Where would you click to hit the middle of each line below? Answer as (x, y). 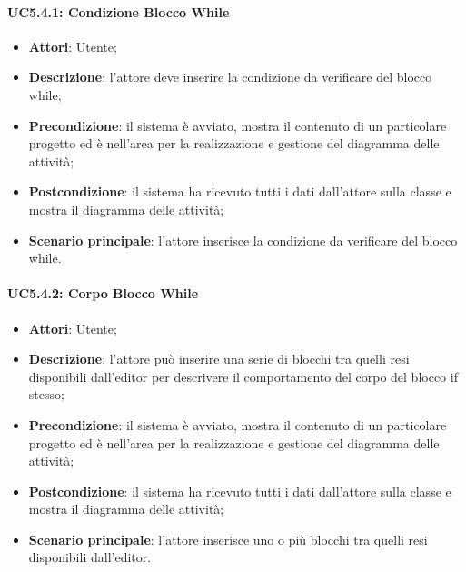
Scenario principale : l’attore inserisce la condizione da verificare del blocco (243, 240)
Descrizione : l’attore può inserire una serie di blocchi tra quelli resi (219, 359)
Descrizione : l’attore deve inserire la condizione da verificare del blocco (230, 77)
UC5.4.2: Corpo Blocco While (103, 293)
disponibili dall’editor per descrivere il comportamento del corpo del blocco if (243, 376)
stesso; (46, 394)
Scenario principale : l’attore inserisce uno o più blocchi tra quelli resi (228, 539)
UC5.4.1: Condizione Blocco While (119, 11)
